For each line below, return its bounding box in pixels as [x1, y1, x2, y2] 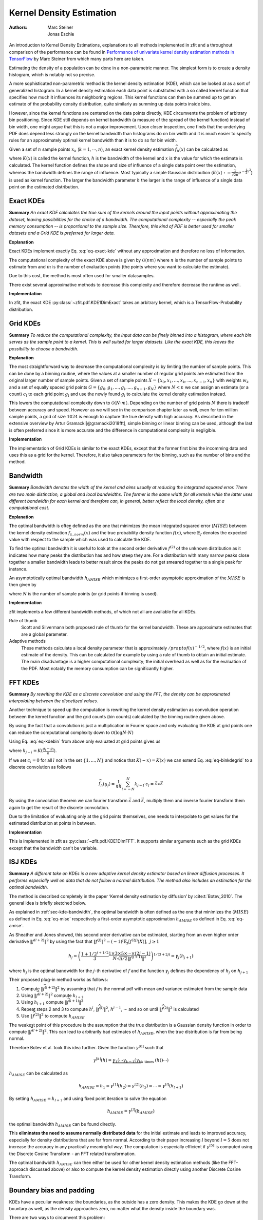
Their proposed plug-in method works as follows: [9, 976, 108, 983]
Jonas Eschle [47, 31, 75, 37]
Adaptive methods [9, 638, 46, 644]
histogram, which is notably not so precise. [9, 71, 95, 78]
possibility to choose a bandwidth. [9, 346, 78, 351]
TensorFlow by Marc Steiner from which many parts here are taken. [9, 56, 145, 62]
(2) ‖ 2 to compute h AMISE [34, 1013, 85, 1020]
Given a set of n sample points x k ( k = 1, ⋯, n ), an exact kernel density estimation [9, 146, 174, 153]
